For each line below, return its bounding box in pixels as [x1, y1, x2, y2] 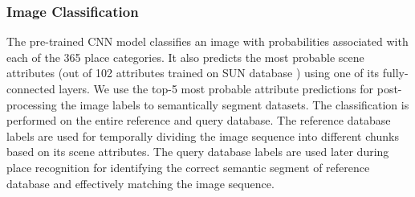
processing [6, 96, 57, 113]
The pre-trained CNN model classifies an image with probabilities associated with [6, 33, 409, 50]
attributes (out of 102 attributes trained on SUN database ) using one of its [6, 64, 380, 81]
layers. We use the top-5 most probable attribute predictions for [59, 80, 374, 96]
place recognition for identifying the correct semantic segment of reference [6, 158, 370, 175]
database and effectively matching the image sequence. [6, 174, 275, 191]
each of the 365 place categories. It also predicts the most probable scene [6, 48, 364, 65]
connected [6, 80, 55, 96]
